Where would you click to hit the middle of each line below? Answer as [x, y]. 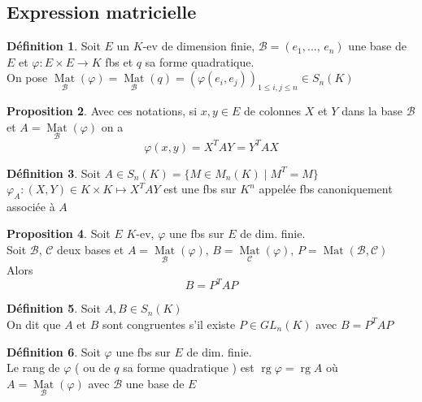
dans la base [372, 111]
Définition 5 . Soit [54, 308]
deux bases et [91, 250]
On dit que [34, 324]
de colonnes [273, 111]
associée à [31, 206]
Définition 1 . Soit [54, 46]
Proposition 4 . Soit [59, 233]
